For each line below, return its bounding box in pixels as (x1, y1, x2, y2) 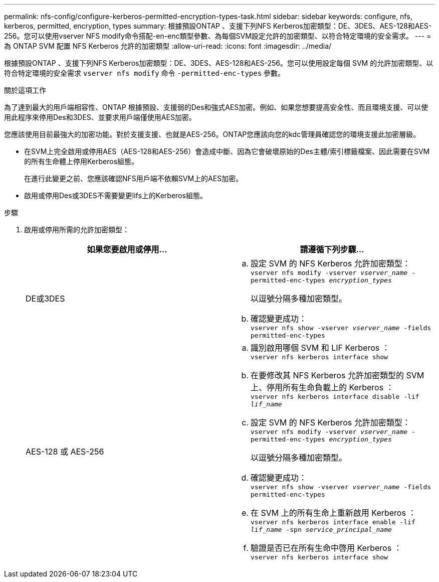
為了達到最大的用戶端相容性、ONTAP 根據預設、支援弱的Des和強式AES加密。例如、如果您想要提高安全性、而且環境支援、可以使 (4, 103, 428, 111)
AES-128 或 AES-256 (26, 447, 104, 457)
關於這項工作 (4, 86, 46, 94)
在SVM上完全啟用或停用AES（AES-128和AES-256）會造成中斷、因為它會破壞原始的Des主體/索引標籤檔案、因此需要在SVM (24, 147, 430, 156)
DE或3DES (26, 294, 65, 304)
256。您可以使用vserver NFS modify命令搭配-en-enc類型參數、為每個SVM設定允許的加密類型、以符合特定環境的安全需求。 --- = (4, 32, 431, 40)
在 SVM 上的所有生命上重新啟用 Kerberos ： (251, 508, 416, 518)
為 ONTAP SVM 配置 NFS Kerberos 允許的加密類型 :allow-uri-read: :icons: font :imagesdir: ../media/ (4, 42, 332, 50)
